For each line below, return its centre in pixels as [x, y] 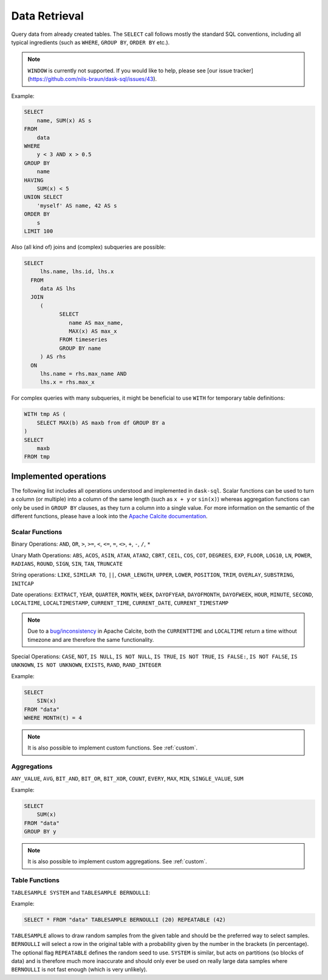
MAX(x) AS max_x [93, 331]
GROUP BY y [40, 832]
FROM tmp [37, 457]
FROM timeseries [83, 340]
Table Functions [36, 880]
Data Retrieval [48, 16]
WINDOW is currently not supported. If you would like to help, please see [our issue [130, 71]
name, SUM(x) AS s [64, 120]
